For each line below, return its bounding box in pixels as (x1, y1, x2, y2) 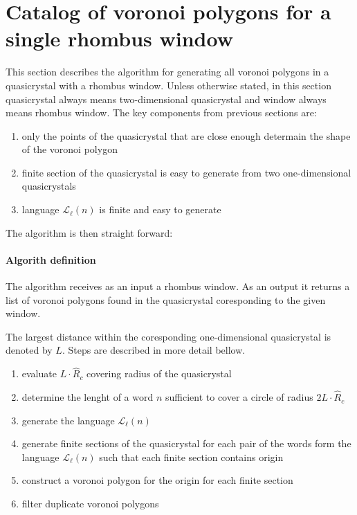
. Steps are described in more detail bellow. (62, 343, 246, 357)
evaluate (21, 366, 57, 381)
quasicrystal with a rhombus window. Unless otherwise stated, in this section (6, 78, 331, 92)
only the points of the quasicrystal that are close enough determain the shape (21, 128, 351, 143)
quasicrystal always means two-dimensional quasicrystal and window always (6, 91, 327, 106)
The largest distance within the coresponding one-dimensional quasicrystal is (6, 329, 331, 343)
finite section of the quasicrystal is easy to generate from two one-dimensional (21, 165, 351, 179)
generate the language (21, 413, 115, 427)
